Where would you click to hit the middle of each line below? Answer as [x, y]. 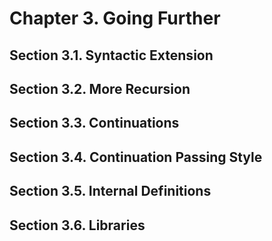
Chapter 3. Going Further [115, 18]
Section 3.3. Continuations [94, 123]
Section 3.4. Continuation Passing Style [136, 157]
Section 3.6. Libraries [77, 225]
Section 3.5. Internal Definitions [110, 191]
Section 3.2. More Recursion [100, 88]
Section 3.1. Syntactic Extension [111, 55]
